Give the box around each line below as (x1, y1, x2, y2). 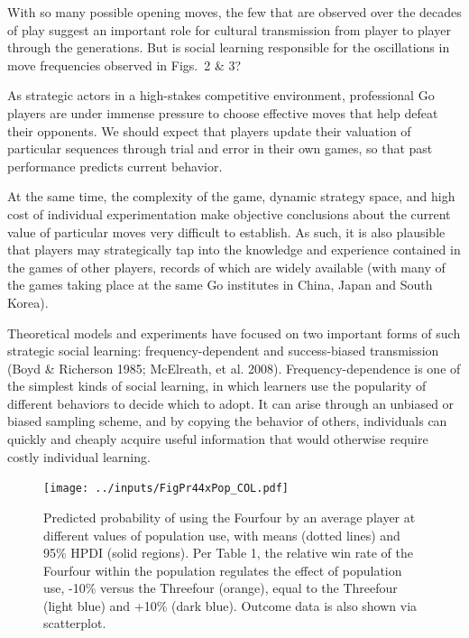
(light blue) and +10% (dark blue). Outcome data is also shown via (43, 596, 418, 615)
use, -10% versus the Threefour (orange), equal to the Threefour (43, 578, 398, 597)
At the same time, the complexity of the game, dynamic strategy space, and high (7, 187, 455, 206)
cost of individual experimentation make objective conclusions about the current (7, 204, 451, 223)
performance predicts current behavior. (7, 156, 223, 175)
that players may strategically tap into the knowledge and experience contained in (7, 240, 461, 259)
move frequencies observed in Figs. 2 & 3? (7, 55, 242, 74)
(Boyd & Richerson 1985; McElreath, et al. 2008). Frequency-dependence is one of (7, 358, 461, 377)
